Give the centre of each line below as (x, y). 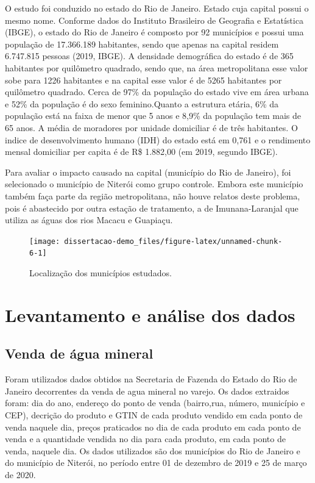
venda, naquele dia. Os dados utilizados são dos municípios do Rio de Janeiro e (153, 450)
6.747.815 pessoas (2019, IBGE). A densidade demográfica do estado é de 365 (149, 56)
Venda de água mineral (79, 353)
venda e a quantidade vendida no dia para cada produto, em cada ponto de (145, 439)
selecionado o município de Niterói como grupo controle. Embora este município (154, 184)
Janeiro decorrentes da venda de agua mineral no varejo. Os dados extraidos (147, 391)
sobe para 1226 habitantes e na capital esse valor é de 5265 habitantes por (143, 80)
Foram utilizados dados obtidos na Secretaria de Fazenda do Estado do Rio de (151, 379)
